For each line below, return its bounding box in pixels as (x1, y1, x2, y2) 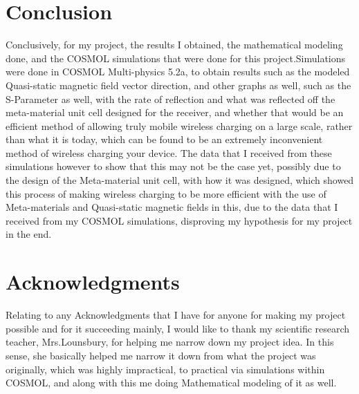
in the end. (6, 227, 52, 241)
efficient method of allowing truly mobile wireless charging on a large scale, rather (6, 118, 353, 133)
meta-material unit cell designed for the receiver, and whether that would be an (6, 105, 344, 120)
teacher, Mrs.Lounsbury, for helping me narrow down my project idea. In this (6, 335, 334, 349)
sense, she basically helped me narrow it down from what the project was (6, 348, 316, 362)
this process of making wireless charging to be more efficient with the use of (6, 186, 326, 200)
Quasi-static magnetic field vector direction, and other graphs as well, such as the (6, 77, 351, 92)
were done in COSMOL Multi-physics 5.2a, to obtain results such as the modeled (6, 64, 350, 79)
